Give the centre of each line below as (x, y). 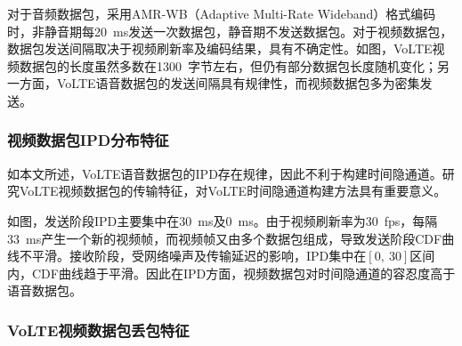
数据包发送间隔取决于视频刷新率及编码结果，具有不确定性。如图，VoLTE (220, 48)
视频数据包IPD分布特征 (88, 140)
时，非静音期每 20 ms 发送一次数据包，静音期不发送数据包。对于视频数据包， (230, 31)
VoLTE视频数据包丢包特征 (98, 330)
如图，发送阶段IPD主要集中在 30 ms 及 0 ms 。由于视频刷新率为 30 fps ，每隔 (223, 220)
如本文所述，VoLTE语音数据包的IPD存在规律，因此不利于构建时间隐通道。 (225, 173)
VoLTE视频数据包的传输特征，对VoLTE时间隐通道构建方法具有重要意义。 (233, 191)
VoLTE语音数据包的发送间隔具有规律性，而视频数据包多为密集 (238, 83)
